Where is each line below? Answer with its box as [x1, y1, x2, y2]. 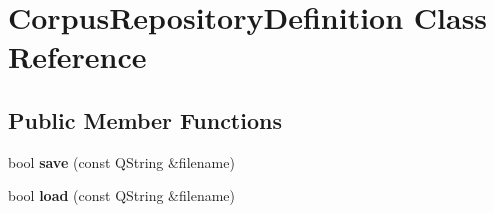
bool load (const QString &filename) [8, 185, 235, 206]
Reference [8, 36, 147, 77]
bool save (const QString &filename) [8, 151, 235, 172]
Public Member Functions [8, 104, 282, 135]
